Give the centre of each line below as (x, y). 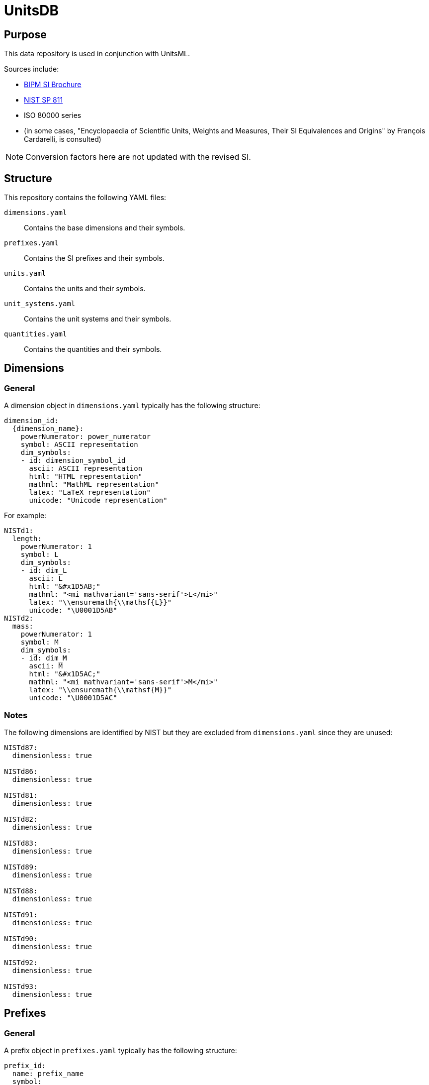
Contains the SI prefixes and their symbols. (94, 258)
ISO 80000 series (53, 115)
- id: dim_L (44, 571)
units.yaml (25, 273)
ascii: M (46, 666)
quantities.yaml (36, 334)
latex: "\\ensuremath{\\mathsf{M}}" (100, 690)
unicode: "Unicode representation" (98, 500)
